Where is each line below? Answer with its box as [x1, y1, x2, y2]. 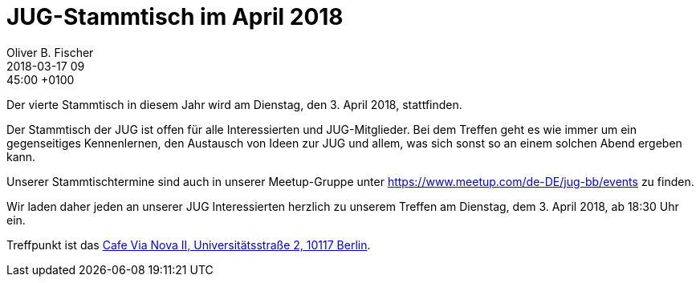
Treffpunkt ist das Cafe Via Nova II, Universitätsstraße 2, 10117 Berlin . [6, 237, 371, 252]
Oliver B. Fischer [6, 45, 94, 59]
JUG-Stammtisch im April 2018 [6, 3, 344, 30]
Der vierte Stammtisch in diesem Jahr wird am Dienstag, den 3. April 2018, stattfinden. [6, 97, 462, 111]
